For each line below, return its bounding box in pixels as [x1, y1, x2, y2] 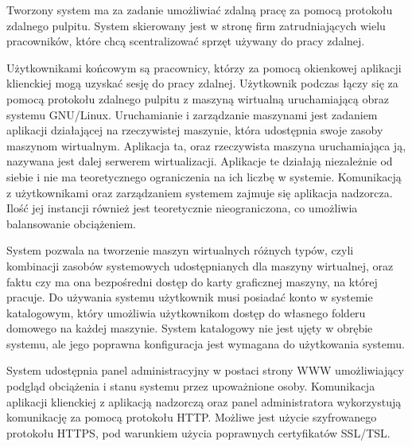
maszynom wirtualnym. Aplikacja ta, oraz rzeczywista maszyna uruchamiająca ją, [6, 137, 406, 154]
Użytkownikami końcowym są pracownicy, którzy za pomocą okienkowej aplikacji [6, 59, 402, 76]
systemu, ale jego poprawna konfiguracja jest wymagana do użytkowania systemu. [6, 335, 405, 352]
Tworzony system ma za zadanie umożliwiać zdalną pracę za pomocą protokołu [6, 2, 393, 17]
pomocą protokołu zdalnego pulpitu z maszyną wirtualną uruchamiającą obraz [6, 90, 389, 107]
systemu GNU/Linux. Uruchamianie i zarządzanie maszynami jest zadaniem [6, 106, 378, 122]
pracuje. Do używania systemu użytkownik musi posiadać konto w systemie [6, 289, 373, 305]
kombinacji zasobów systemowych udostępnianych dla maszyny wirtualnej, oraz [6, 257, 394, 274]
